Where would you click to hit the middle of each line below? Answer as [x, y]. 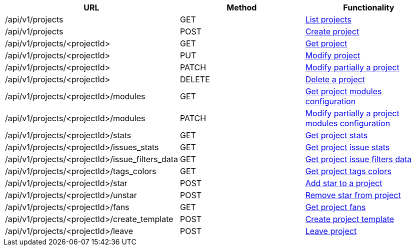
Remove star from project [353, 195]
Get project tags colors [348, 171]
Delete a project [335, 79]
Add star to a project [344, 183]
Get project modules [343, 91]
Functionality [369, 7]
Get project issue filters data [358, 159]
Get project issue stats [347, 147]
